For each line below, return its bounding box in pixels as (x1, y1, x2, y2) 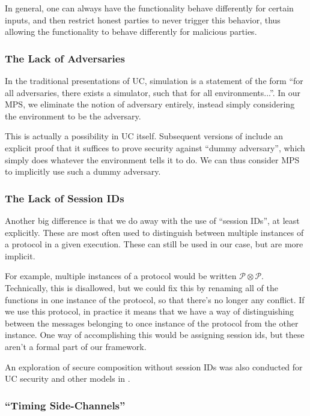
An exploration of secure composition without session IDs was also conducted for (5, 360, 303, 373)
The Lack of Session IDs (5, 190, 124, 205)
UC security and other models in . (5, 372, 130, 385)
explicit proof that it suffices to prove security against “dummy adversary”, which (5, 141, 305, 154)
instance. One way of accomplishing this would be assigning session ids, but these (5, 328, 305, 341)
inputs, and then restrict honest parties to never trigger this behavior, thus (5, 13, 281, 26)
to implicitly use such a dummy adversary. (5, 165, 161, 178)
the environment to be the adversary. (5, 109, 141, 122)
